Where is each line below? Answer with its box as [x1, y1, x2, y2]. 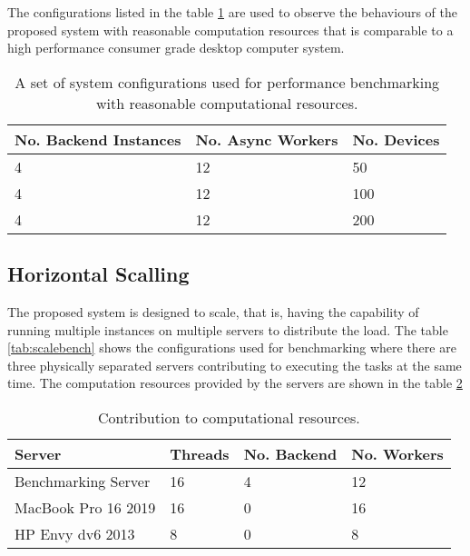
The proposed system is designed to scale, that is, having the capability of [7, 302, 419, 321]
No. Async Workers [195, 128, 338, 150]
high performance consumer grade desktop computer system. [7, 38, 345, 57]
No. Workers [351, 442, 444, 464]
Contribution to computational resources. [98, 406, 360, 428]
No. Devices [352, 128, 440, 150]
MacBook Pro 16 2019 [15, 496, 156, 518]
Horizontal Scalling [7, 260, 190, 288]
